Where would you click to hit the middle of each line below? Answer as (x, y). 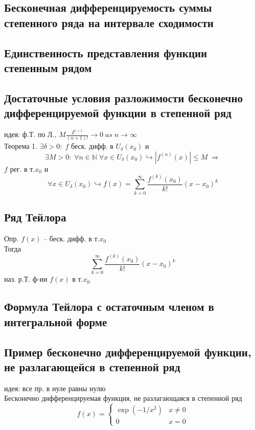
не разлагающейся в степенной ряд (92, 366)
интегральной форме (56, 321)
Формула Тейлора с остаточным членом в (109, 307)
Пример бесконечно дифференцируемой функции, (128, 352)
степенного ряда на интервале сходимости (109, 22)
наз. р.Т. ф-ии (26, 279)
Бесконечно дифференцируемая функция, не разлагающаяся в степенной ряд (123, 398)
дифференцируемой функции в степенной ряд (118, 113)
